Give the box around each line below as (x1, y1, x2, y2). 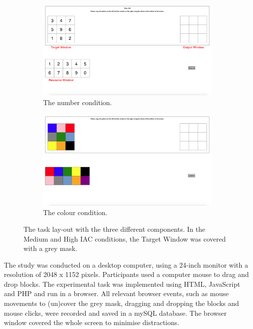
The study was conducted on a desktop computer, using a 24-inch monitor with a (4, 259, 248, 270)
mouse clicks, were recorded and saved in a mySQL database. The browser (4, 307, 227, 318)
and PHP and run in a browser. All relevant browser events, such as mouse (4, 288, 229, 299)
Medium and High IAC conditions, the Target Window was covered (23, 233, 226, 244)
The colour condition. (43, 207, 108, 218)
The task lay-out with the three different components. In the (23, 223, 206, 234)
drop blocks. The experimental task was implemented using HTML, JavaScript (4, 278, 240, 289)
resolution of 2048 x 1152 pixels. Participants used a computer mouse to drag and (4, 269, 249, 279)
